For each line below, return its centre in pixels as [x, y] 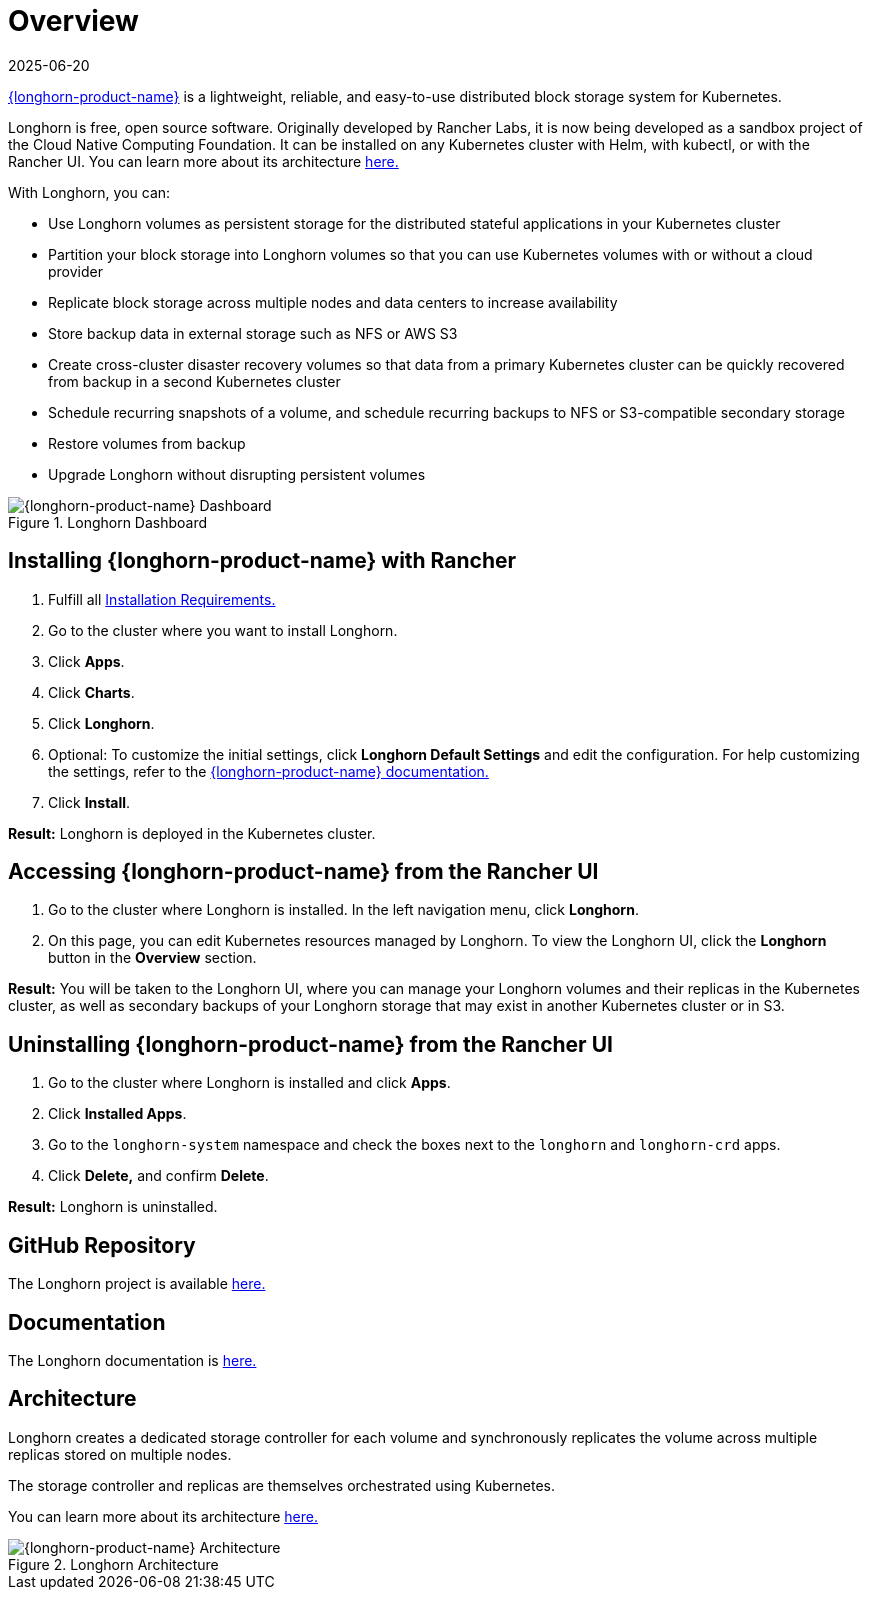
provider [75, 271]
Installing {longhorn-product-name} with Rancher [262, 561]
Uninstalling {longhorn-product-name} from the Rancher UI [310, 1044]
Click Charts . [91, 692]
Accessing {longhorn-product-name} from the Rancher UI [303, 872]
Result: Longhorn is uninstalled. [113, 1207]
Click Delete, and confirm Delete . [158, 1176]
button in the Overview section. [152, 958]
